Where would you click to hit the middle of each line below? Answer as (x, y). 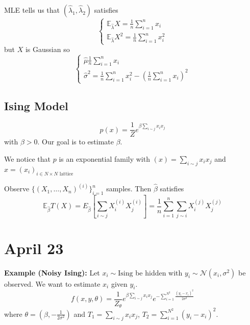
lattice (66, 174)
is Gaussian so (47, 49)
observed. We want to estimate (52, 283)
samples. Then (129, 189)
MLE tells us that (32, 10)
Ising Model (36, 105)
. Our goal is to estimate (76, 142)
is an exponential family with (104, 159)
